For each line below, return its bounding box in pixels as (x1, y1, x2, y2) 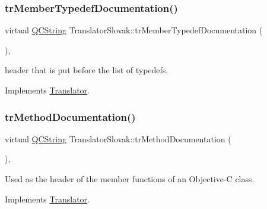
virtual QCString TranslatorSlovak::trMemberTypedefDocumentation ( (5, 24, 263, 36)
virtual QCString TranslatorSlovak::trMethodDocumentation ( (5, 132, 231, 145)
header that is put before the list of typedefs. (5, 64, 169, 76)
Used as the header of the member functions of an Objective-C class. (5, 173, 255, 185)
